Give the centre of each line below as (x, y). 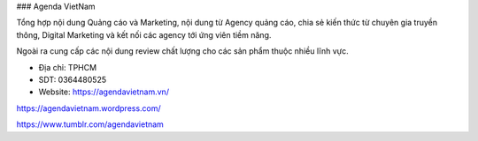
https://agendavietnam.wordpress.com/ (89, 108)
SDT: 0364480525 (73, 79)
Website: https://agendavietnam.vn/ (104, 92)
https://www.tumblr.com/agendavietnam (90, 124)
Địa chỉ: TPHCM (68, 67)
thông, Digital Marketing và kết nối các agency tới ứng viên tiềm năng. (144, 34)
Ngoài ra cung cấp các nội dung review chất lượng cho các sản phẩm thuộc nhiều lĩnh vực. (182, 51)
